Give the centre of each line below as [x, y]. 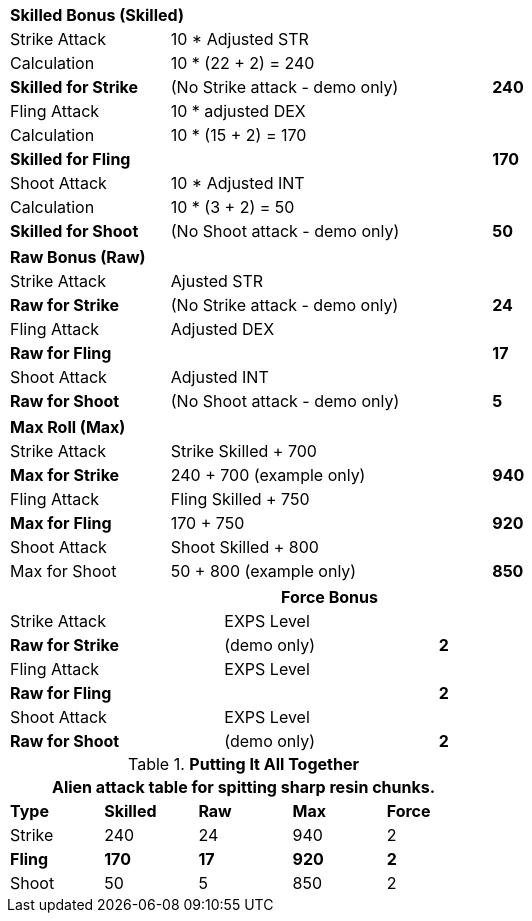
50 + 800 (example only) [263, 571]
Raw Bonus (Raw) [78, 257]
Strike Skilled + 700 [243, 451]
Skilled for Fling [70, 159]
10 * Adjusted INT [237, 183]
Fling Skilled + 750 [240, 499]
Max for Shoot [63, 571]
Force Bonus [329, 597]
